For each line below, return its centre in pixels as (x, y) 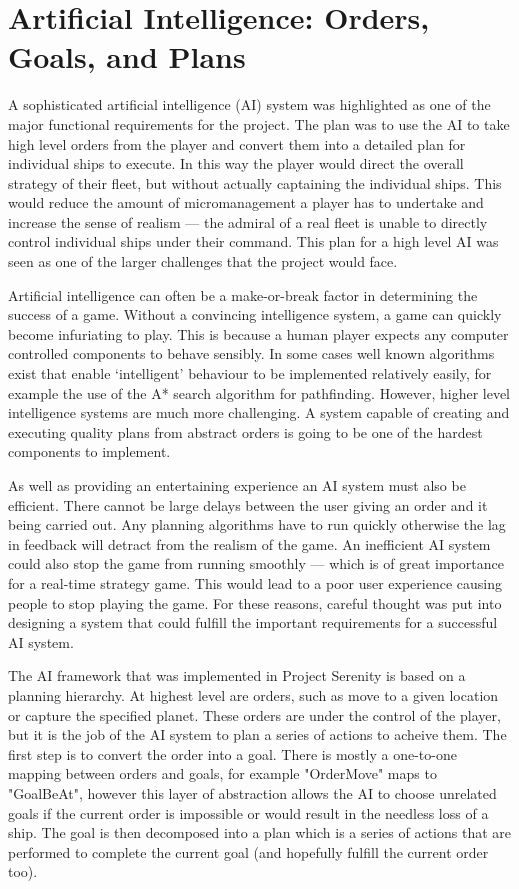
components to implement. (89, 451)
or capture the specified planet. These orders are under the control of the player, (254, 714)
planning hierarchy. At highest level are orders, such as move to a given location (253, 694)
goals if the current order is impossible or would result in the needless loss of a (248, 812)
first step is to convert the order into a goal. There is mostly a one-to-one (232, 753)
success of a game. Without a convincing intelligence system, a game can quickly (255, 314)
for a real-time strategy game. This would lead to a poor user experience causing (255, 582)
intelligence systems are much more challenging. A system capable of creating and (259, 412)
